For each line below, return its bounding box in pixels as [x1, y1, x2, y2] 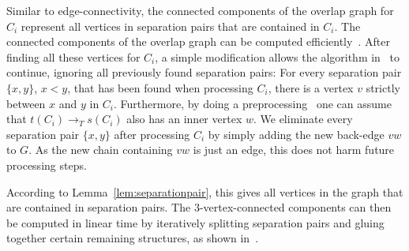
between [6, 95, 46, 111]
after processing [114, 126, 190, 142]
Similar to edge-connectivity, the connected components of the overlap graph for [6, 2, 394, 18]
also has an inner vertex [126, 111, 242, 127]
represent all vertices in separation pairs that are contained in [21, 17, 320, 34]
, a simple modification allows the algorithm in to [155, 48, 400, 65]
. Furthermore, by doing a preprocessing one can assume [114, 95, 392, 111]
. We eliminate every [253, 111, 353, 127]
